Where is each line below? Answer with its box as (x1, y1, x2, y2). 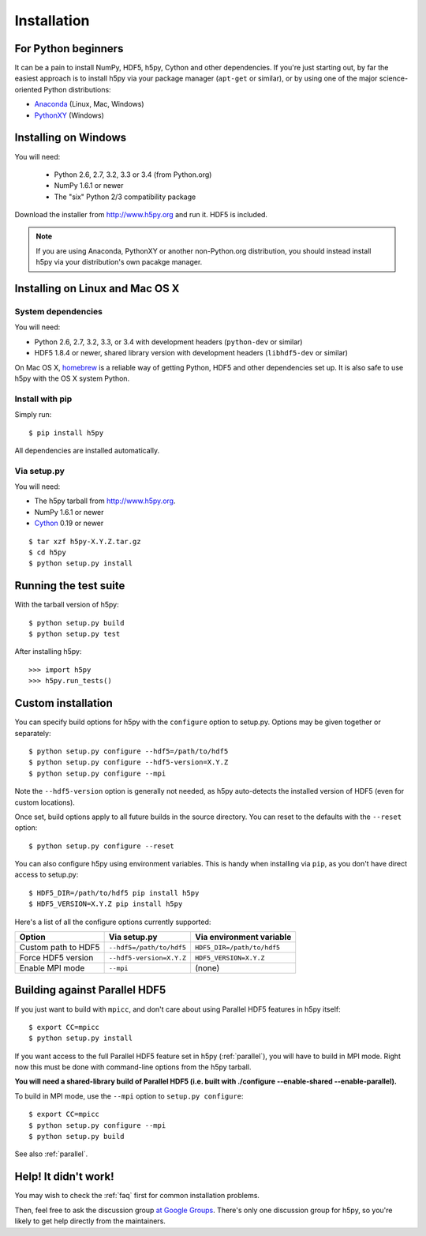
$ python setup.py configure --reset (28, 841, 175, 851)
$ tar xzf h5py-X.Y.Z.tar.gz (28, 537, 141, 546)
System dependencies (14, 306, 103, 317)
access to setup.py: (14, 870, 79, 880)
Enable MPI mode (19, 963, 85, 974)
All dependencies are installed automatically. (14, 445, 160, 455)
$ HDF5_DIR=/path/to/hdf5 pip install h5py (28, 888, 200, 897)
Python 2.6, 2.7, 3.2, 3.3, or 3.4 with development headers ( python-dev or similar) (34, 336, 303, 347)
